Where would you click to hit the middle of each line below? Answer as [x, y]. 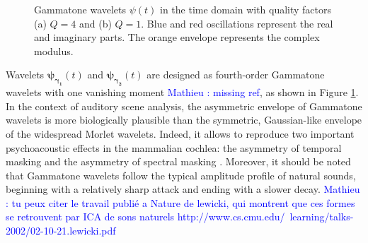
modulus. [54, 51]
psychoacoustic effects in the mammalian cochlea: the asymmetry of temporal [174, 147]
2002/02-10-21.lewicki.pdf [61, 231]
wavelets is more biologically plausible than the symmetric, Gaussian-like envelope [184, 120]
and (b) [95, 23]
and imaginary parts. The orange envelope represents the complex [177, 37]
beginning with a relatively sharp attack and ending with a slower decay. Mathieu [183, 189]
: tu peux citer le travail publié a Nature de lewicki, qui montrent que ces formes [180, 202]
